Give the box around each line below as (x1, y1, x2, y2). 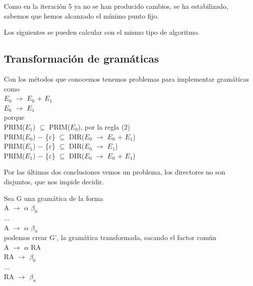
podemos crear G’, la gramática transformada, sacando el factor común (4, 232, 216, 242)
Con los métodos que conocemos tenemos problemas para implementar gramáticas (4, 73, 249, 84)
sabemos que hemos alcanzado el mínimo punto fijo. (4, 10, 159, 21)
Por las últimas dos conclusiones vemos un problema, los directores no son (4, 167, 226, 177)
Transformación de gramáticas (4, 51, 159, 66)
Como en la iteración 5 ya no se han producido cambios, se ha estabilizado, (4, 1, 229, 11)
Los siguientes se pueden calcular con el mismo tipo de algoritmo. (4, 27, 200, 37)
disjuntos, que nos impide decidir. (4, 176, 104, 186)
